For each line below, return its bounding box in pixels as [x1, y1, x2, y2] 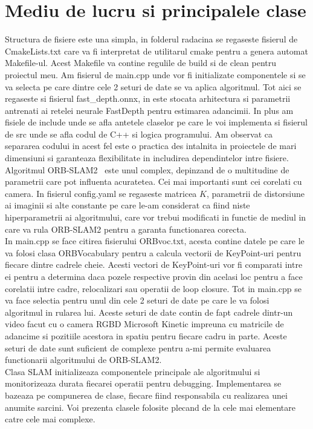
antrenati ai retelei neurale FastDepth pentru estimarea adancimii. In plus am [5, 104, 294, 116]
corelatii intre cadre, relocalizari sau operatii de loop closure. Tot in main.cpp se [5, 282, 302, 294]
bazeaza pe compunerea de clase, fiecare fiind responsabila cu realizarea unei [5, 388, 288, 401]
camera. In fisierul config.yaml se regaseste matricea [5, 187, 197, 199]
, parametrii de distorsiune [206, 187, 305, 199]
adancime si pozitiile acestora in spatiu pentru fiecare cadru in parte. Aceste [5, 329, 287, 342]
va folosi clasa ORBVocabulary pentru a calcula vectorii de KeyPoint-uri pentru [5, 246, 302, 259]
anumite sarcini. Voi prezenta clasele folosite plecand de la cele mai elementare [5, 401, 295, 413]
